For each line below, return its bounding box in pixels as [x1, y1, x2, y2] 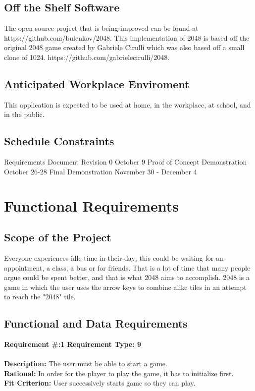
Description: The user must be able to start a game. [4, 358, 167, 369]
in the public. [4, 109, 45, 119]
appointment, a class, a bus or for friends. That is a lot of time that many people [4, 262, 251, 273]
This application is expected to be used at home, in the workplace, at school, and [4, 99, 251, 110]
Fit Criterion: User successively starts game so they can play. [4, 378, 196, 388]
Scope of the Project [4, 229, 111, 245]
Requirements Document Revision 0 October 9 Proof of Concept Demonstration [4, 157, 247, 167]
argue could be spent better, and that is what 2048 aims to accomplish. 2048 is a [4, 272, 250, 282]
